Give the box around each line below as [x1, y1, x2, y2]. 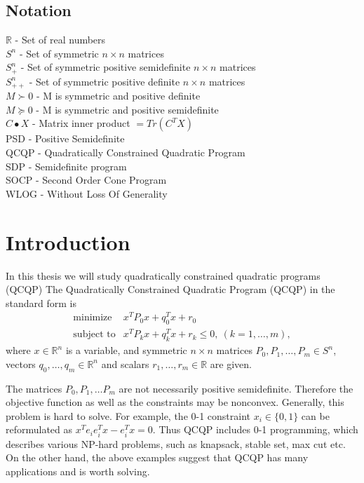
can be [301, 408, 330, 423]
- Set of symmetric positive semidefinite [20, 60, 191, 74]
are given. [210, 356, 252, 371]
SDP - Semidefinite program [6, 158, 127, 173]
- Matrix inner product [32, 116, 130, 130]
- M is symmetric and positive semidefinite [36, 102, 219, 116]
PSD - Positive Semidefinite [6, 131, 125, 146]
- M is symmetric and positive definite [36, 88, 201, 103]
